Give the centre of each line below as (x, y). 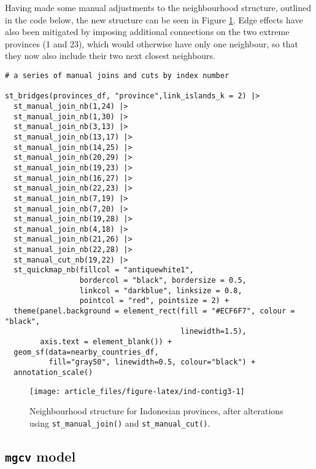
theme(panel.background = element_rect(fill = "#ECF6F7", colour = (154, 311)
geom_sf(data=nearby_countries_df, (86, 352)
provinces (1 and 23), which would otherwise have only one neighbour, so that (152, 43)
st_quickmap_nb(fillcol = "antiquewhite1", (104, 270)
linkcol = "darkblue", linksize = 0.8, (161, 290)
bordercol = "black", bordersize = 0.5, (163, 281)
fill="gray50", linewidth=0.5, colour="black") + (152, 362)
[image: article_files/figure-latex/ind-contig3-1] (137, 391)
